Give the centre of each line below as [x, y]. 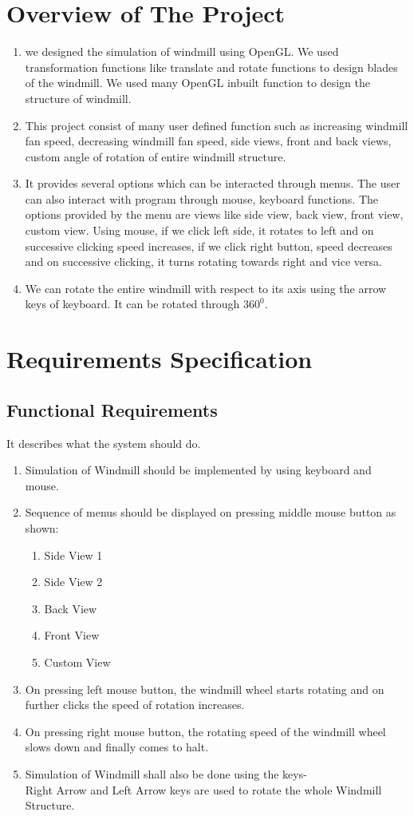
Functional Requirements [112, 409]
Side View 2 [73, 582]
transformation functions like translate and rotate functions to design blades [211, 67]
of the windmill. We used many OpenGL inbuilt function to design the [197, 83]
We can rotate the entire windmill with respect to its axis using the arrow [206, 288]
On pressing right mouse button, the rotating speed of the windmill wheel [205, 731]
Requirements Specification [160, 359]
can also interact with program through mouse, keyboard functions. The [202, 198]
